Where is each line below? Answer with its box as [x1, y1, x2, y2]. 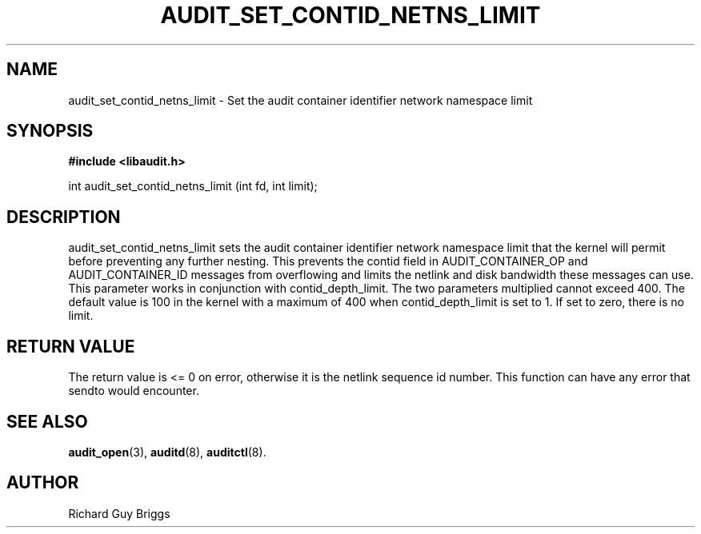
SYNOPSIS [6, 121, 94, 141]
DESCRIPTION [6, 206, 121, 227]
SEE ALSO [6, 411, 88, 432]
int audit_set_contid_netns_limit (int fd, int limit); [68, 179, 318, 193]
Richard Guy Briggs [68, 506, 170, 520]
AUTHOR [6, 472, 79, 493]
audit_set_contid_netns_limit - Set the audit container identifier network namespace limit [68, 93, 533, 107]
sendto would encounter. [68, 384, 199, 398]
